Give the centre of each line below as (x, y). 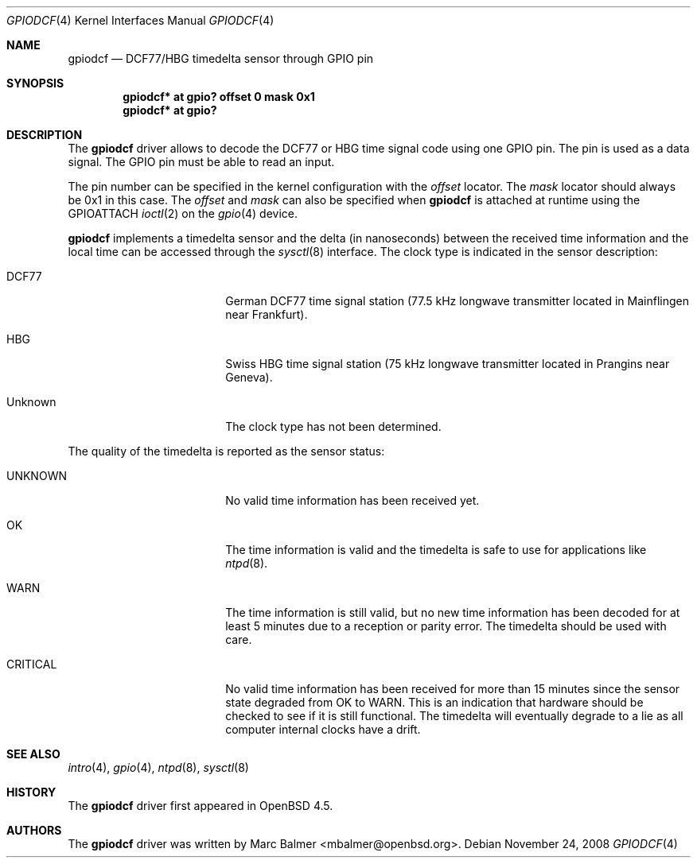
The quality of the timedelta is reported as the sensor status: (226, 451)
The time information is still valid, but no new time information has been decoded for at (453, 612)
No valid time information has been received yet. (352, 500)
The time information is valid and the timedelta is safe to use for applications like (436, 550)
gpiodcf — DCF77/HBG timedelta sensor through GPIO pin (221, 58)
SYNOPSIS (35, 83)
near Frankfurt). (267, 314)
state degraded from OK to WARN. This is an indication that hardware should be (434, 702)
